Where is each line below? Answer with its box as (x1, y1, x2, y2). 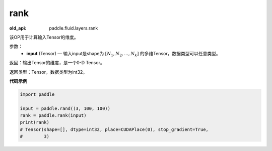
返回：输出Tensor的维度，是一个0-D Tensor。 (9, 60, 105, 66)
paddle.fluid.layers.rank (49, 25, 98, 31)
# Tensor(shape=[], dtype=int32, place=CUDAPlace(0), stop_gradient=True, (20, 126, 209, 132)
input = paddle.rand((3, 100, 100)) (20, 105, 111, 111)
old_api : (9, 25, 27, 31)
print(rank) (20, 119, 50, 125)
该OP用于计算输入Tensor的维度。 (9, 34, 79, 40)
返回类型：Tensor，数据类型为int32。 (9, 69, 88, 75)
